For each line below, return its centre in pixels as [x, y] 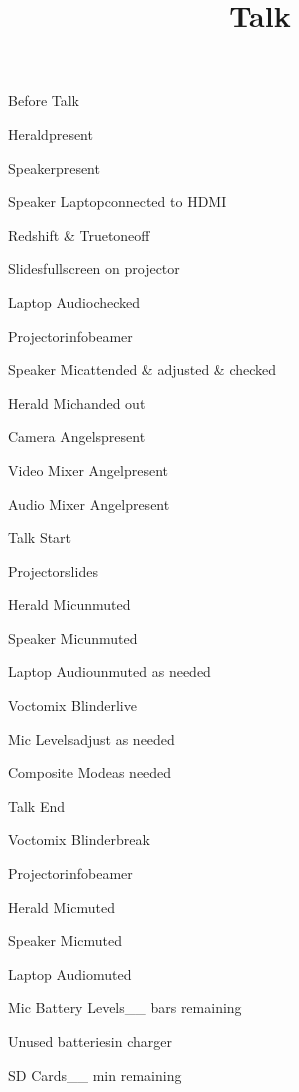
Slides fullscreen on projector [94, 268]
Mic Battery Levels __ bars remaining [125, 1007]
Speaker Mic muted [65, 940]
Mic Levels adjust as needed [91, 738]
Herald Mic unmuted [69, 604]
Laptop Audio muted [70, 973]
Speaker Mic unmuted [73, 637]
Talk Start [40, 537]
